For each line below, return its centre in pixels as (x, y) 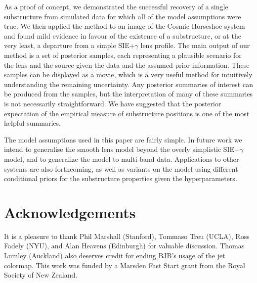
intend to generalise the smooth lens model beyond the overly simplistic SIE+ (122, 149)
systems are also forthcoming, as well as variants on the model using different (121, 168)
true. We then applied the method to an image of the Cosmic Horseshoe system (125, 26)
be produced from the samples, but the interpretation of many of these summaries (128, 94)
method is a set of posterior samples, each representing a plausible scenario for (123, 55)
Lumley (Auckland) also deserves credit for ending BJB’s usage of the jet (115, 255)
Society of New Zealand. (41, 275)
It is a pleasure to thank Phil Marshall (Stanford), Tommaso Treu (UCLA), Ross (127, 236)
